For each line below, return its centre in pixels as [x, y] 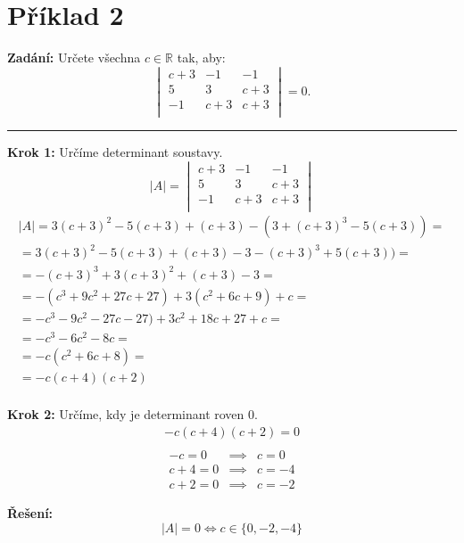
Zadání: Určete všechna [74, 58]
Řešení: [30, 513]
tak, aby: [201, 58]
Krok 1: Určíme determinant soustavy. [115, 152]
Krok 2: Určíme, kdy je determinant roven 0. [133, 414]
